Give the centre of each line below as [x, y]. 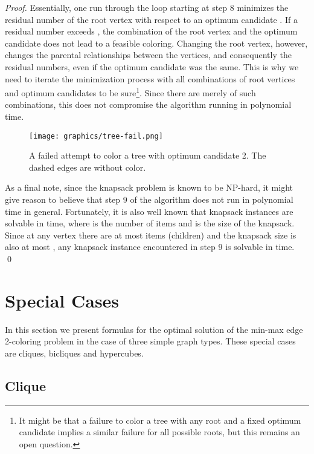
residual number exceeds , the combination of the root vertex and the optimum [151, 31]
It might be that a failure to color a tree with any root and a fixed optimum [160, 420]
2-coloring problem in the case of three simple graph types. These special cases [150, 341]
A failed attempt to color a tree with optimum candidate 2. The [148, 155]
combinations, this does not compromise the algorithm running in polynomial [148, 104]
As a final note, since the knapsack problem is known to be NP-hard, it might [149, 187]
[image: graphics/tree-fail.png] [96, 136]
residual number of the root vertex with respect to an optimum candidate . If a [151, 19]
